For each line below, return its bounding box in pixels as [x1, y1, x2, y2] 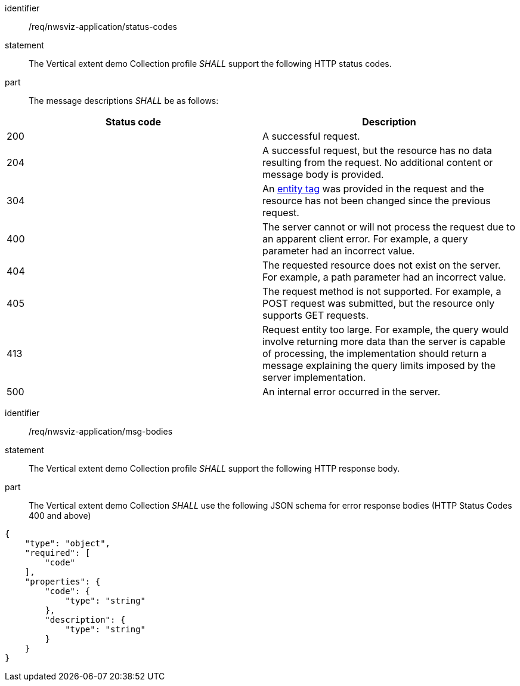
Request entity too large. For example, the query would [262, 324, 509, 336]
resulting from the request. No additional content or [262, 156, 493, 168]
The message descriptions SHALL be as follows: [29, 96, 219, 106]
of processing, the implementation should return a [262, 347, 487, 359]
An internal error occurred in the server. [262, 386, 441, 398]
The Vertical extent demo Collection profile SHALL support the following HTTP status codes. [29, 59, 392, 69]
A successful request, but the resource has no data [262, 144, 493, 156]
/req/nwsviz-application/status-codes [29, 21, 177, 32]
